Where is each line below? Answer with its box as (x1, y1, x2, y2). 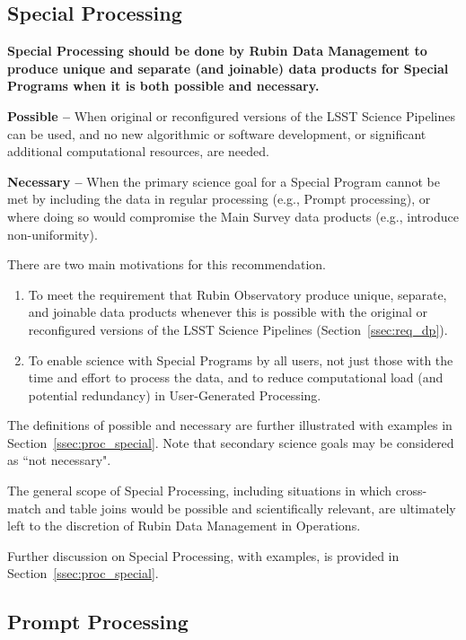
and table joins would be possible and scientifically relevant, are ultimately (45, 498, 456, 517)
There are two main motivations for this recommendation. (7, 255, 326, 274)
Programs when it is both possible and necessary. (7, 76, 320, 95)
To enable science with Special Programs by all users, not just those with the (28, 350, 453, 369)
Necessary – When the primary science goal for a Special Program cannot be (7, 171, 440, 190)
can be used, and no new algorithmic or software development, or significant (7, 124, 426, 143)
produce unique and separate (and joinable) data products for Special (7, 58, 449, 77)
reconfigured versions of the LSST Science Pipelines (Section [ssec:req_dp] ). (28, 320, 448, 338)
